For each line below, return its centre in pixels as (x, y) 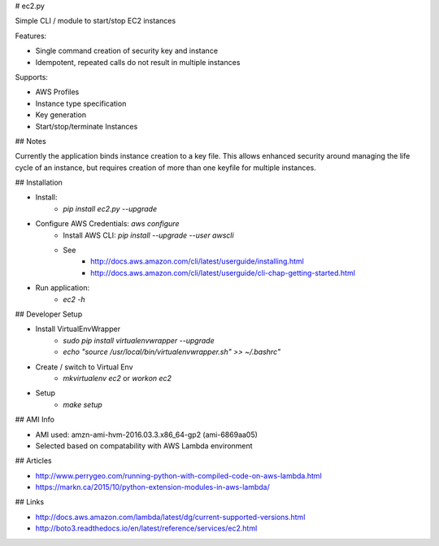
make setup (83, 404)
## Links (30, 502)
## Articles (33, 461)
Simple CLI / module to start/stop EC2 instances (96, 21)
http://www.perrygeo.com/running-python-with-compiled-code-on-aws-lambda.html (179, 475)
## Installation (39, 182)
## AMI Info (35, 420)
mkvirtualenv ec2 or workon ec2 (117, 378)
